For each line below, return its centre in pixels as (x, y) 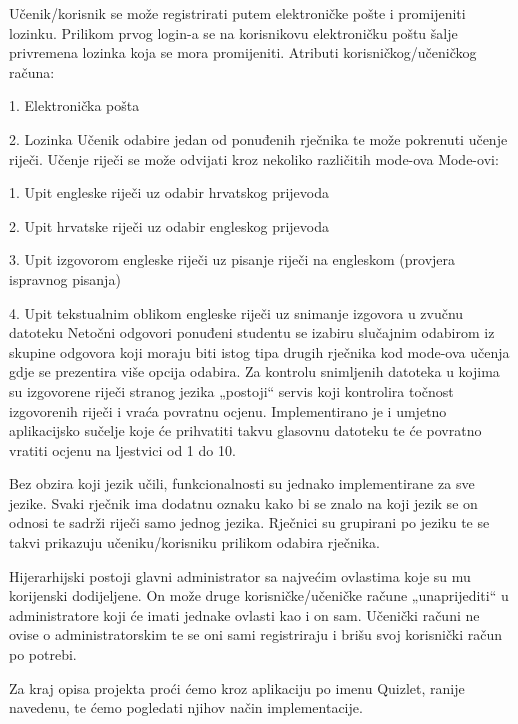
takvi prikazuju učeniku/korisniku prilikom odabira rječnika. (194, 542)
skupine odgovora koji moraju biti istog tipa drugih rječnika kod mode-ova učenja (259, 351)
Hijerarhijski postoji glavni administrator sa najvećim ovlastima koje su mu (240, 575)
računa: (32, 71)
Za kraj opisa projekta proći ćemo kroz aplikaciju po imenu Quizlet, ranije (237, 687)
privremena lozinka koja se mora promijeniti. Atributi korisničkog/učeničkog (243, 52)
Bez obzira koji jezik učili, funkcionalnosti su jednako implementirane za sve (242, 483)
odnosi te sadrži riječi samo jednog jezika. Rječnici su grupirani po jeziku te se (249, 522)
